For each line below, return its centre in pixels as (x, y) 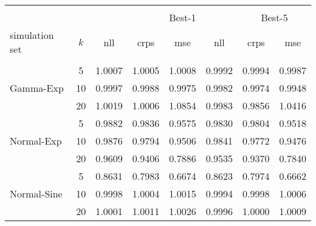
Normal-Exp (36, 141)
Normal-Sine (36, 193)
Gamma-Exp (37, 88)
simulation (32, 35)
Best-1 (183, 17)
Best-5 (274, 17)
